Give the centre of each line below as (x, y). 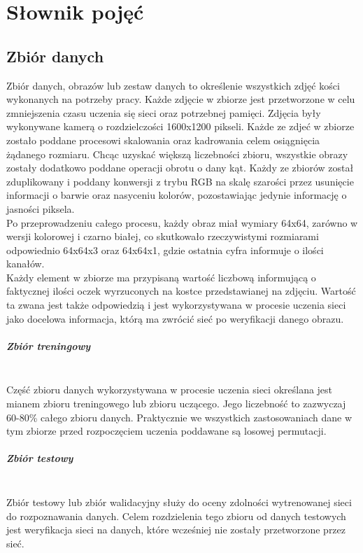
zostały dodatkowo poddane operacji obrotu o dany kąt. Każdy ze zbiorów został (180, 168)
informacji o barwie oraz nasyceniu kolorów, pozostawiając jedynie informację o (177, 195)
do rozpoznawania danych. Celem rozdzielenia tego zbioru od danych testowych (176, 516)
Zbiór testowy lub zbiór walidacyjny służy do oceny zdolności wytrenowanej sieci (179, 502)
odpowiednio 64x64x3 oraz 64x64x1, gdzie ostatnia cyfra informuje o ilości (165, 250)
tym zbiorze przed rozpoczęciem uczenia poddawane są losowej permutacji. (166, 431)
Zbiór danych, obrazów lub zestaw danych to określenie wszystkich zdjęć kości (173, 85)
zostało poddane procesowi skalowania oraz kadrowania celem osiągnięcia (163, 140)
